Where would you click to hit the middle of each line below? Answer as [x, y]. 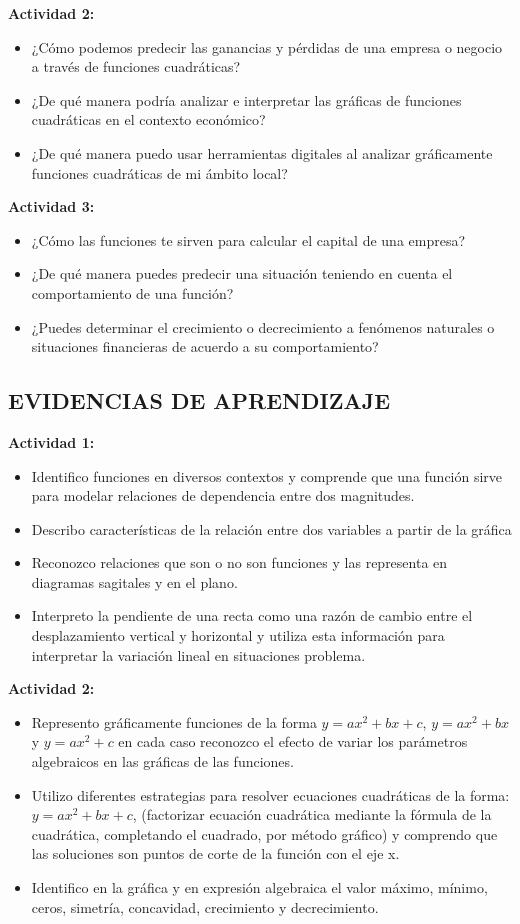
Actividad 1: [51, 441]
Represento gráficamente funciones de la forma [174, 721]
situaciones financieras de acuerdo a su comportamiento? [205, 346]
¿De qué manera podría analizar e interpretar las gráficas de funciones [246, 99]
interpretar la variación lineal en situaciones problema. [198, 654]
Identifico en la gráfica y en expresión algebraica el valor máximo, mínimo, [259, 887]
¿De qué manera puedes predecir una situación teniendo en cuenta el [242, 273]
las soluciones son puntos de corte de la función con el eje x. [215, 853]
